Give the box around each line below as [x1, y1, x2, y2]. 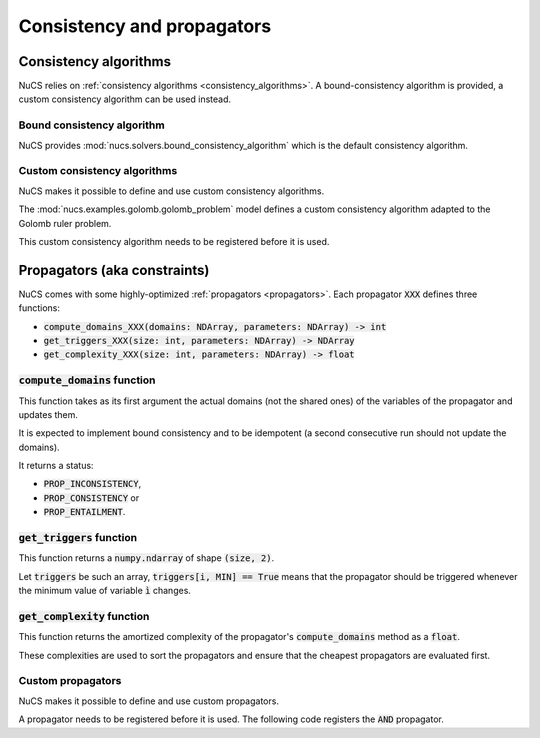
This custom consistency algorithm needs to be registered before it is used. [18, 235, 330, 247]
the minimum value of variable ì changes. [18, 585, 192, 597]
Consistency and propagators [18, 15, 272, 37]
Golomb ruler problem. [18, 217, 112, 229]
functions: [18, 302, 60, 314]
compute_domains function [18, 373, 156, 387]
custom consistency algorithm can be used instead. [18, 93, 232, 105]
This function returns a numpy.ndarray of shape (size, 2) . [18, 552, 275, 564]
